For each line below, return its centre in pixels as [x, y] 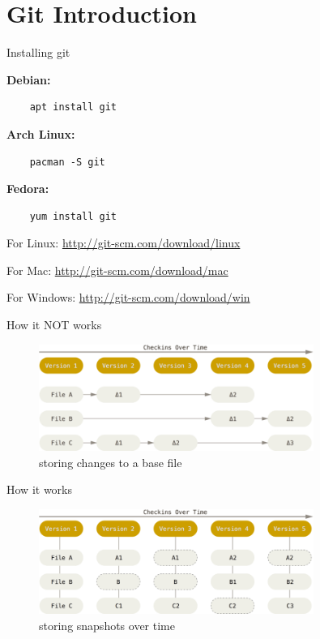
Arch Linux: [41, 133]
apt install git [73, 107]
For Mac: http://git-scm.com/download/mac [117, 270]
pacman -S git [67, 162]
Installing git [38, 52]
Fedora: [28, 189]
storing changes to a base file [111, 462]
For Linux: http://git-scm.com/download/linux [124, 243]
